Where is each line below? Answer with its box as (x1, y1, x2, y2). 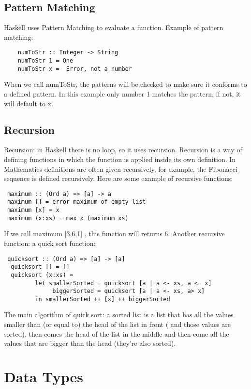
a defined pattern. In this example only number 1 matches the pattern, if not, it (4, 88, 241, 98)
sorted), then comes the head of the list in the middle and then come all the (4, 328, 229, 339)
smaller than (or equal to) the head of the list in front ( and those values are (4, 319, 231, 329)
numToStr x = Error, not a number (17, 65, 132, 72)
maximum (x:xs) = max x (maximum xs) (7, 214, 129, 222)
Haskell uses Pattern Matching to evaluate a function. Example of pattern (4, 22, 223, 32)
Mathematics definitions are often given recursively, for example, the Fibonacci (4, 163, 237, 174)
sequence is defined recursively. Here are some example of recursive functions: (4, 173, 233, 183)
